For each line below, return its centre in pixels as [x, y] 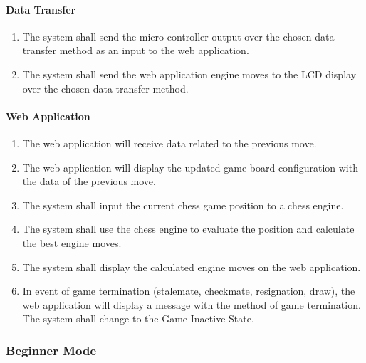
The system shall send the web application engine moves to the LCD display [189, 74]
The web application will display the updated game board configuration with [190, 167]
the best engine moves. [72, 242]
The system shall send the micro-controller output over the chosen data [178, 36]
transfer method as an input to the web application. [136, 50]
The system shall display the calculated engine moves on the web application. [192, 267]
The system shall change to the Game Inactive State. [138, 319]
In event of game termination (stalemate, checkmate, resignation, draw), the [189, 291]
